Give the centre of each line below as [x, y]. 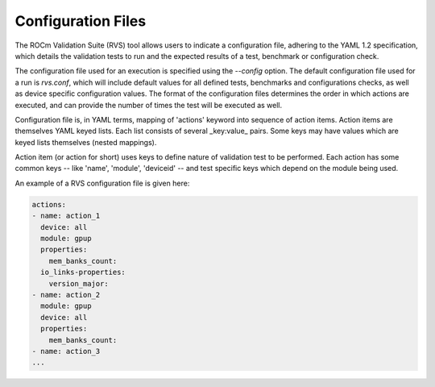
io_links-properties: [83, 273]
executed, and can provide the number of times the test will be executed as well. [149, 105]
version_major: [79, 283]
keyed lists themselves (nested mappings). [86, 142]
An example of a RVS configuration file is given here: [102, 183]
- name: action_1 [66, 216]
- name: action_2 [66, 295]
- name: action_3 [66, 351]
